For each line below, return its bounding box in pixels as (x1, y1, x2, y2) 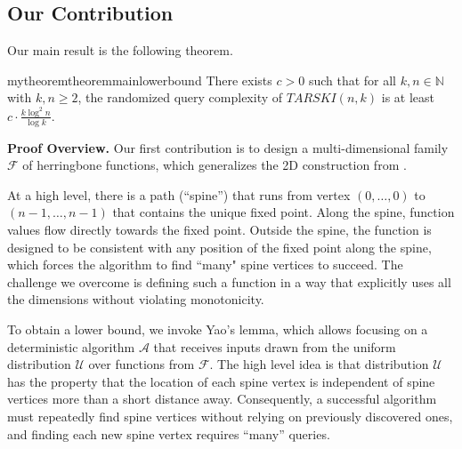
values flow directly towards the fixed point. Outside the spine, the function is (7, 220, 432, 239)
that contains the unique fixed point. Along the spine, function (112, 203, 455, 221)
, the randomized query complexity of (77, 88, 283, 107)
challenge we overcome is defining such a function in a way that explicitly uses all (7, 272, 451, 291)
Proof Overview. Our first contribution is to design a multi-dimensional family (7, 138, 449, 156)
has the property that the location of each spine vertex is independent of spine (7, 372, 435, 390)
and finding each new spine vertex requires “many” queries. (7, 424, 330, 443)
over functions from (88, 355, 195, 373)
